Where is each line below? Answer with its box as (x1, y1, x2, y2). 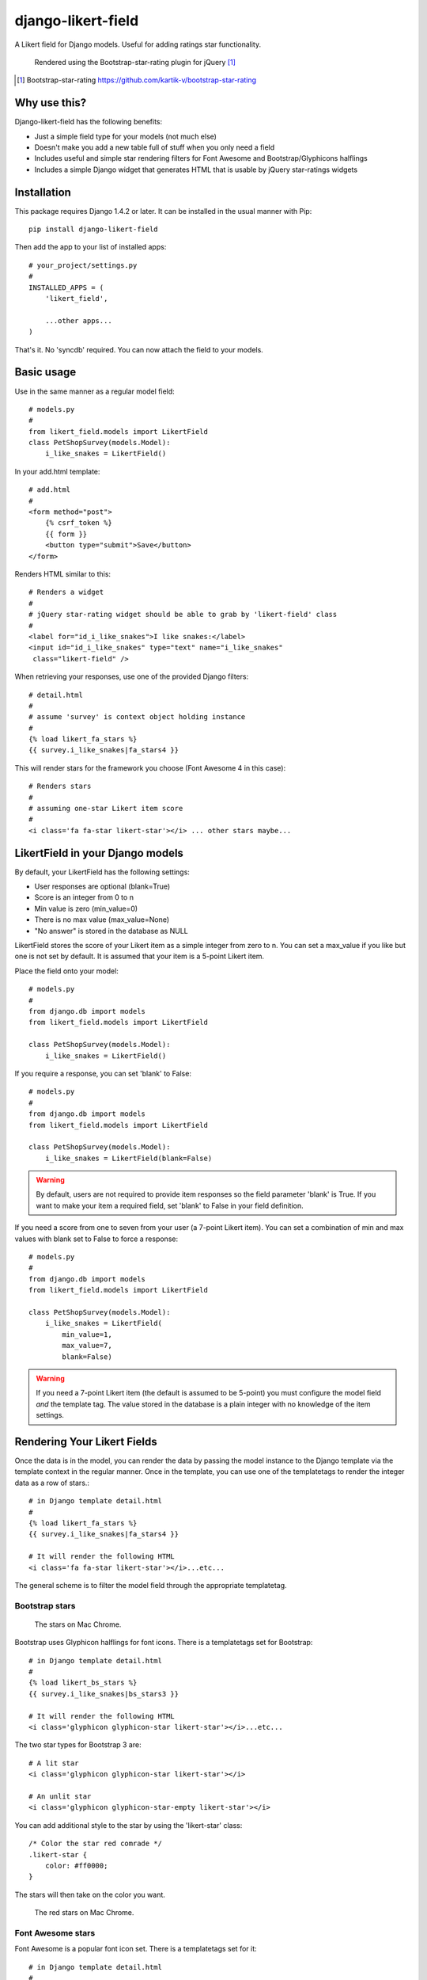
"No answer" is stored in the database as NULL (34, 926, 189, 935)
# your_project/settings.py (28, 261, 138, 269)
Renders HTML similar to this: (14, 569, 111, 578)
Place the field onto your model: (14, 966, 119, 976)
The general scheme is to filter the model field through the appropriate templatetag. (14, 1580, 288, 1590)
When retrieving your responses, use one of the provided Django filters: (14, 672, 249, 681)
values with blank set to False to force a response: (14, 1234, 178, 1243)
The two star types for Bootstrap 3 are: (14, 1740, 142, 1750)
